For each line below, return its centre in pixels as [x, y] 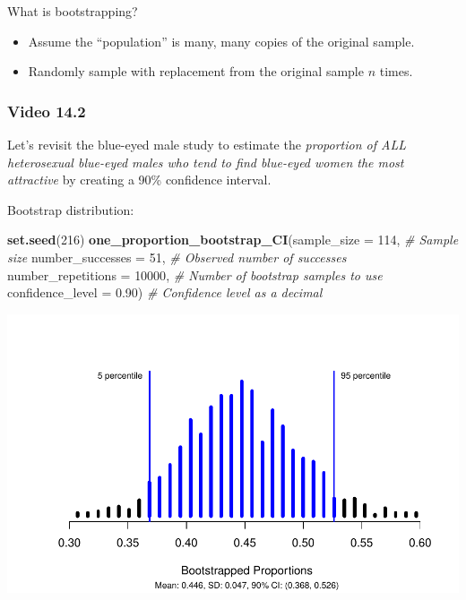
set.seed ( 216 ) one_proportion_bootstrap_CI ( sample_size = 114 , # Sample [233, 240]
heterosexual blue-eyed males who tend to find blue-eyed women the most [206, 162]
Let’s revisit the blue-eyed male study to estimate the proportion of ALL [207, 144]
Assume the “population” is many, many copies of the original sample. [221, 41]
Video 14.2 [47, 111]
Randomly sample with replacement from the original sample [196, 71]
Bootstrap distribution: [71, 209]
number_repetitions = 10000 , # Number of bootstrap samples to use [195, 274]
